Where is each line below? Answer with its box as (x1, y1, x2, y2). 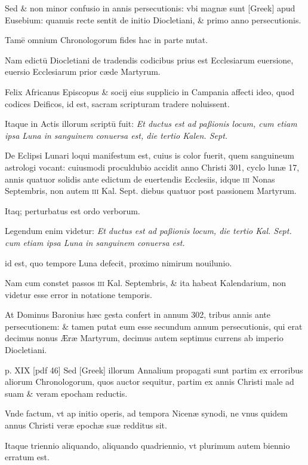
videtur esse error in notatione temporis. (5, 288, 152, 300)
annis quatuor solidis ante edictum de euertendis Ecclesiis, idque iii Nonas (5, 172, 275, 185)
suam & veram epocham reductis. (5, 387, 128, 399)
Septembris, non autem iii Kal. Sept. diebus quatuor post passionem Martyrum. (5, 184, 297, 197)
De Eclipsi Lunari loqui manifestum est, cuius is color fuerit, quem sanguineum (5, 149, 294, 162)
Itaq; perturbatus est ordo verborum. (5, 204, 140, 217)
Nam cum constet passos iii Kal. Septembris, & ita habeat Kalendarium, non (5, 276, 287, 289)
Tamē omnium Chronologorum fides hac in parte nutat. (5, 34, 208, 46)
